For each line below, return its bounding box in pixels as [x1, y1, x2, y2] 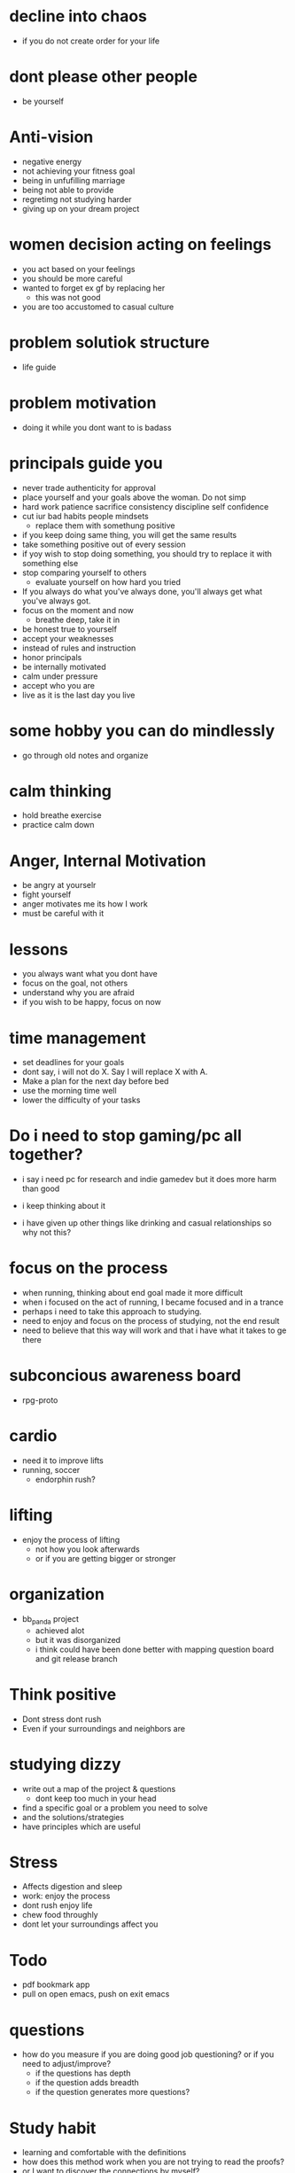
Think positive [9, 1684, 117, 1704]
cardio [9, 1426, 58, 1446]
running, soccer [21, 1465, 81, 1475]
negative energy [21, 156, 82, 167]
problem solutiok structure [9, 332, 210, 352]
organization [9, 1585, 105, 1605]
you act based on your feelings [21, 263, 136, 274]
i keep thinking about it [21, 1201, 106, 1211]
